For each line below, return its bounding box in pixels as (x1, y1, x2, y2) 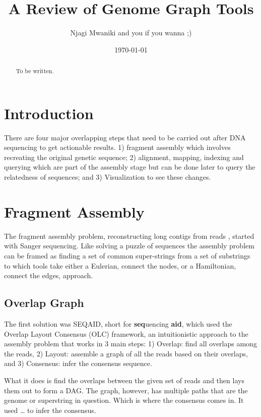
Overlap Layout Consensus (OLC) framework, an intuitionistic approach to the (4, 328, 248, 339)
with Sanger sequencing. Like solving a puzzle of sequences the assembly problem (4, 240, 254, 251)
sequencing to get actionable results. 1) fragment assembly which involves (4, 142, 231, 152)
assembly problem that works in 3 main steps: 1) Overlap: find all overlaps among (4, 338, 257, 349)
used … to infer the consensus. (4, 404, 96, 415)
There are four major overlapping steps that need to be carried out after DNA (4, 132, 246, 142)
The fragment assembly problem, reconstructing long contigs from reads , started (4, 230, 254, 241)
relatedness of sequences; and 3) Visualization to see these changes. (4, 172, 211, 182)
